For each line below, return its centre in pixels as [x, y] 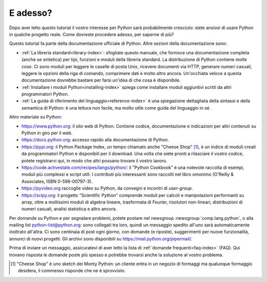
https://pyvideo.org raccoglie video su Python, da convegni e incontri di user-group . [107, 188]
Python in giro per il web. [47, 133]
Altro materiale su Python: [36, 117]
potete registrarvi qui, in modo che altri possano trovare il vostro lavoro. [94, 161]
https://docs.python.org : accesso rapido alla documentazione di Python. [95, 140]
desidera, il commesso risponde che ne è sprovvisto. [72, 271]
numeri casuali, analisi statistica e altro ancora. [69, 209]
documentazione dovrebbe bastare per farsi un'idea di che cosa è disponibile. [101, 80]
